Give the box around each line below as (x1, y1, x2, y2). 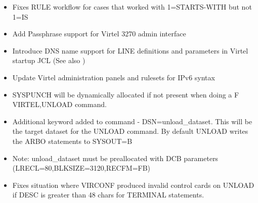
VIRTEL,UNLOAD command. (12, 99, 107, 110)
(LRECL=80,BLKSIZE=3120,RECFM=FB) (12, 163, 151, 173)
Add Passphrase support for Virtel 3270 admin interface (12, 28, 186, 39)
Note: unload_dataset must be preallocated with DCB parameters (12, 153, 219, 163)
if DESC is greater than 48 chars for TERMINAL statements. (12, 189, 204, 200)
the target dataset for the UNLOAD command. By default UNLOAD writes (12, 126, 248, 136)
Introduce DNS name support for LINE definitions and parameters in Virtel (12, 45, 248, 56)
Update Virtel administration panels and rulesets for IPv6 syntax (12, 72, 215, 82)
